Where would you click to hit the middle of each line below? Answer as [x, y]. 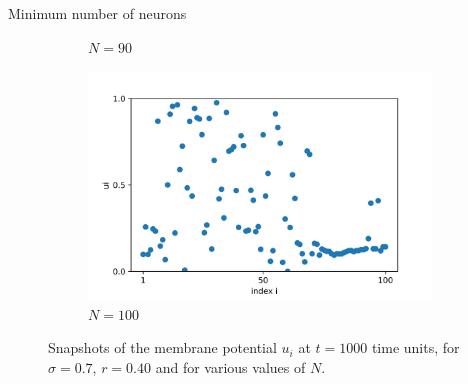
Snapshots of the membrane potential [162, 347]
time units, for [415, 347]
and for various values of [230, 367]
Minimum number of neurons [97, 13]
